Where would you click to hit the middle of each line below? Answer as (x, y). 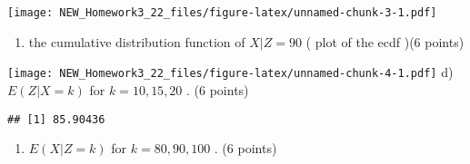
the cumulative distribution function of (137, 41)
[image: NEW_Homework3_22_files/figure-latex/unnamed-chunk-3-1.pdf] (222, 13)
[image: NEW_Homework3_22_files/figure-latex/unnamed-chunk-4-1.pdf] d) (230, 72)
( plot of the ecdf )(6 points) (385, 41)
